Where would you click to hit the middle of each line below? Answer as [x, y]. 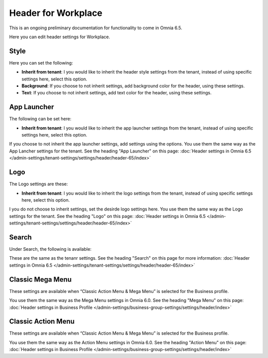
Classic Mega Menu [40, 279]
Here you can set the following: [41, 63]
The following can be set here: [40, 119]
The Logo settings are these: [38, 184]
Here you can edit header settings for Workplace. [60, 37]
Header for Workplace [56, 13]
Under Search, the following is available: [50, 249]
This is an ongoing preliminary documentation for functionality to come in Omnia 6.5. [96, 28]
